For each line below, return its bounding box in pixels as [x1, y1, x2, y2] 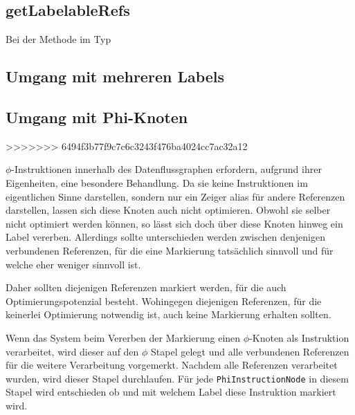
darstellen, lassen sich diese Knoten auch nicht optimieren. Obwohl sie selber [6, 203, 331, 217]
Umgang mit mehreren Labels [6, 66, 225, 87]
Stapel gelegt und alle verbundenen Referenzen [151, 344, 349, 358]
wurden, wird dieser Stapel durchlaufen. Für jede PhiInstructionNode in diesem [6, 371, 349, 385]
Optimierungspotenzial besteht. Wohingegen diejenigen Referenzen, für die [6, 293, 322, 308]
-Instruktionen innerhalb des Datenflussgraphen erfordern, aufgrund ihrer [11, 162, 322, 176]
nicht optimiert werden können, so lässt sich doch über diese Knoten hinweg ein [6, 216, 343, 230]
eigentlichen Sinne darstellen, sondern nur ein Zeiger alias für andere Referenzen [6, 189, 345, 203]
